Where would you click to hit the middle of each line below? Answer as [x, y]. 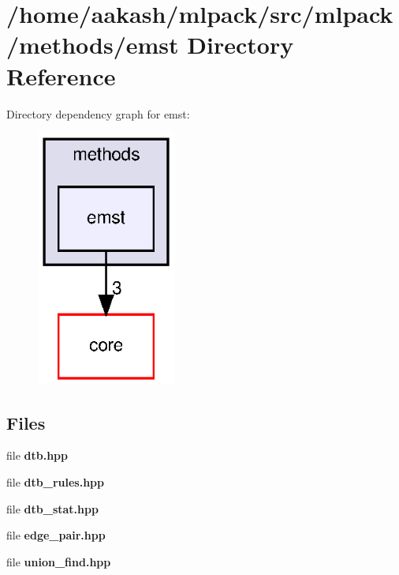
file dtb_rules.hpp [55, 481]
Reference [61, 75]
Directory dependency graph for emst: [98, 113]
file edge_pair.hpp [56, 535]
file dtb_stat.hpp [52, 508]
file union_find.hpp [59, 561]
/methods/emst [93, 45]
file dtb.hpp [37, 455]
